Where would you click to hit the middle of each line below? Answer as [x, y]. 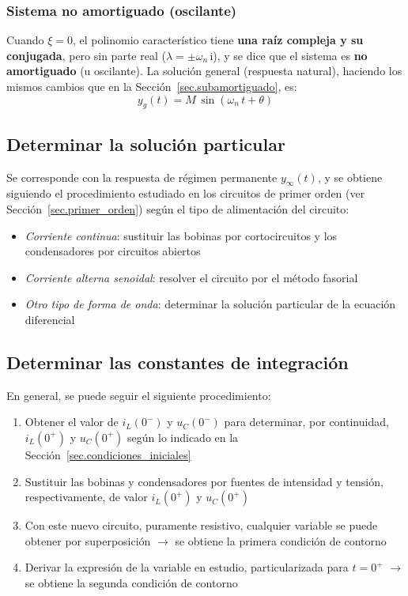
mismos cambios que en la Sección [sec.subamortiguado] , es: [152, 86]
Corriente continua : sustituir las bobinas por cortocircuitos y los [181, 235]
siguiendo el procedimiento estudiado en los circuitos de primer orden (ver [186, 193]
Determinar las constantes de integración [178, 362]
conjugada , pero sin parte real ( [86, 55]
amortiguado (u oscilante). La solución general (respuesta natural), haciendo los [204, 71]
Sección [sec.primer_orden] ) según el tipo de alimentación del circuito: [178, 208]
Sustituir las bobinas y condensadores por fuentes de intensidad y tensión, [204, 481]
